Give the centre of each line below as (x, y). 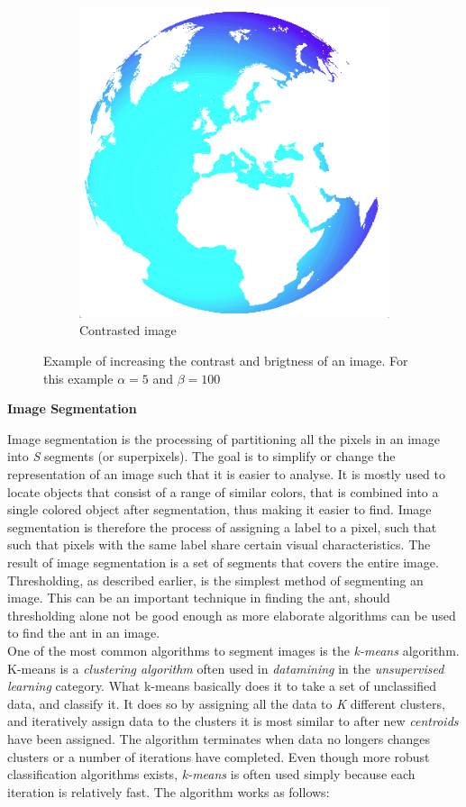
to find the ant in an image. (84, 633)
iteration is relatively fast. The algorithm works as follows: (169, 791)
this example (78, 378)
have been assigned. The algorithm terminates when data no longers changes (219, 738)
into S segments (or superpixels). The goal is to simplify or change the (201, 456)
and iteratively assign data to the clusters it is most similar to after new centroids (233, 721)
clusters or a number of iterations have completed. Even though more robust (219, 756)
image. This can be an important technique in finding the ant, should (199, 598)
